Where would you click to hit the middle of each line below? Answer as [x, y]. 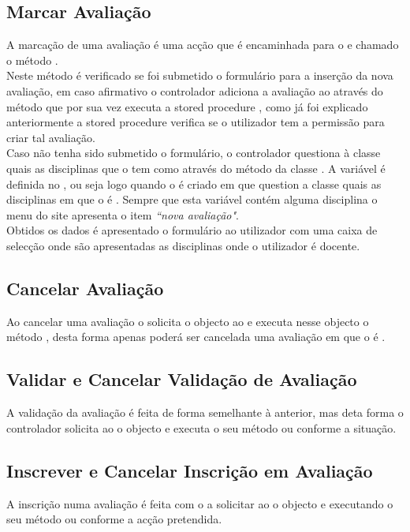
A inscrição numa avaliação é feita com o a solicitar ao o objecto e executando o [200, 503]
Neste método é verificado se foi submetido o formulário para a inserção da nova [200, 75]
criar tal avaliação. [51, 137]
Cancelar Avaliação [85, 288]
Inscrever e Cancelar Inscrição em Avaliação [190, 470]
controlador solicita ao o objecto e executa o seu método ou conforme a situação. [201, 427]
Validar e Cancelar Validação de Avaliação [182, 379]
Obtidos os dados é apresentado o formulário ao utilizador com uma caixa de [192, 230]
